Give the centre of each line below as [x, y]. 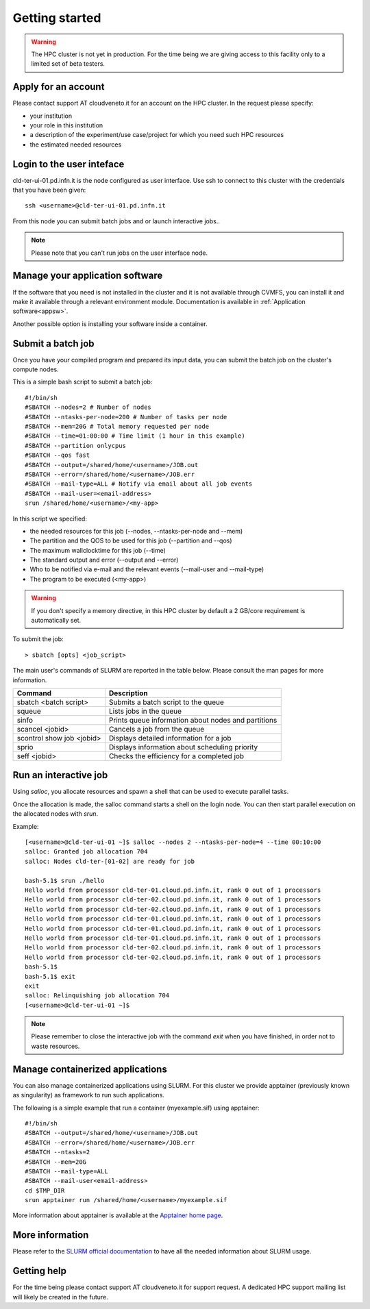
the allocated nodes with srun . [56, 814]
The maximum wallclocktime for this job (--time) [98, 550]
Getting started [57, 18]
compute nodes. [36, 369]
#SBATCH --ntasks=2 [58, 1152]
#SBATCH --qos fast [58, 455]
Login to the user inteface [69, 164]
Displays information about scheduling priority [183, 747]
